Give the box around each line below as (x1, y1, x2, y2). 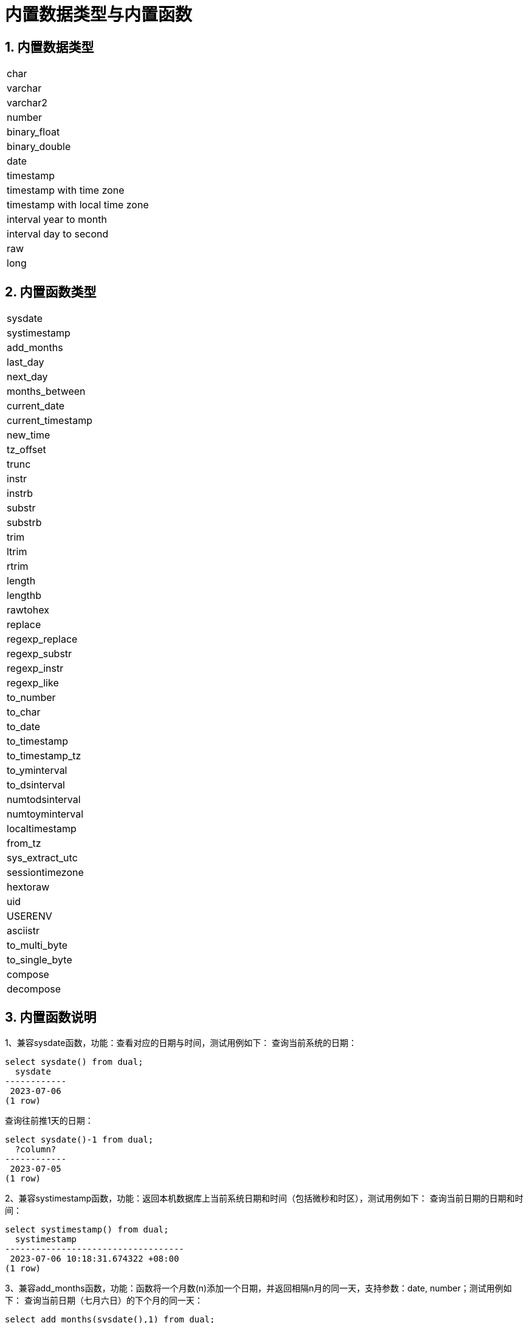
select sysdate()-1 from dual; (5, 1134, 154, 1144)
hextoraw (7, 881, 50, 894)
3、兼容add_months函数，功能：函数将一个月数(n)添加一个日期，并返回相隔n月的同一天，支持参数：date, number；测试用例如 (5, 1282, 512, 1293)
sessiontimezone (7, 866, 84, 879)
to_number (7, 691, 56, 704)
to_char (7, 706, 41, 719)
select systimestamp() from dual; (5, 1224, 169, 1234)
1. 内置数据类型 (5, 39, 94, 55)
